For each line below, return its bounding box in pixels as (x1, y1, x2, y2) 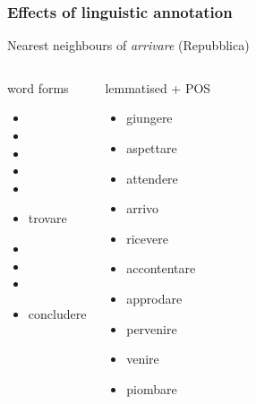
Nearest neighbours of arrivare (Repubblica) (7, 36, 250, 55)
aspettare (126, 139, 177, 157)
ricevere (126, 228, 168, 247)
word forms (7, 78, 69, 97)
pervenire (126, 319, 177, 338)
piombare (126, 379, 177, 398)
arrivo (126, 199, 159, 218)
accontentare (126, 259, 196, 278)
